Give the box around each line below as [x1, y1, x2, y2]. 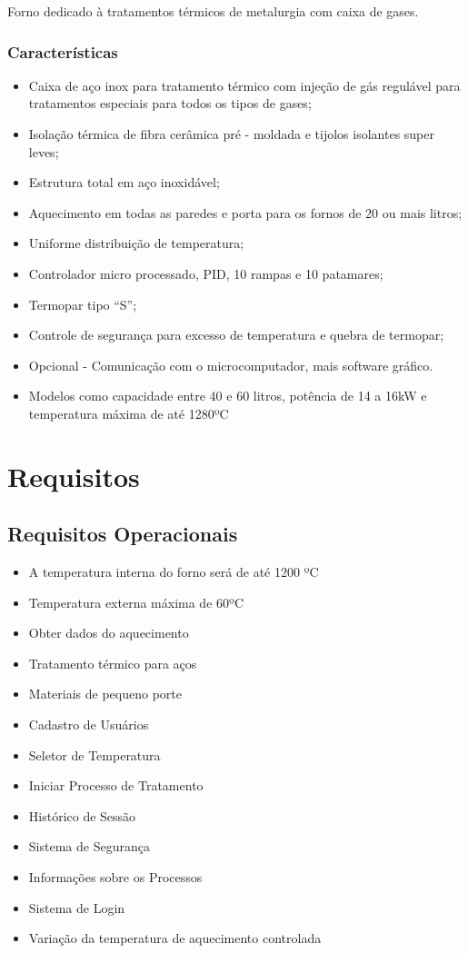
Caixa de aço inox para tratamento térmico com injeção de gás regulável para [28, 75, 461, 94]
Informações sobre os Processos [28, 868, 203, 887]
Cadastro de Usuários [28, 715, 149, 734]
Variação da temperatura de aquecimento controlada [28, 928, 322, 948]
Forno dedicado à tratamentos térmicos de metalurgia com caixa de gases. [7, 2, 419, 20]
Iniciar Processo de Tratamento [28, 776, 204, 795]
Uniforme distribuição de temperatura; [28, 233, 244, 253]
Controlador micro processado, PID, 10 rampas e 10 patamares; [28, 263, 383, 283]
